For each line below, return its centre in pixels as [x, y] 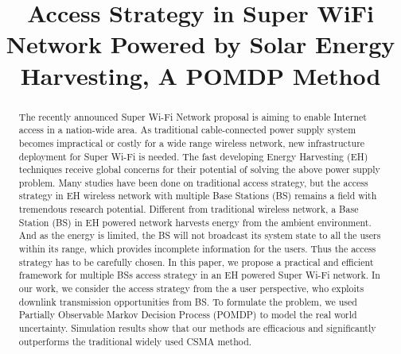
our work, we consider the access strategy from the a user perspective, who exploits [191, 289]
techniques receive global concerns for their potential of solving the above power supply [199, 169]
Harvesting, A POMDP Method [200, 75]
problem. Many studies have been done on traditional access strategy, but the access [193, 182]
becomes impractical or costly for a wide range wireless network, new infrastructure [192, 142]
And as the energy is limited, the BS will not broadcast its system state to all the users [200, 235]
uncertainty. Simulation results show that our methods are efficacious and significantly [197, 328]
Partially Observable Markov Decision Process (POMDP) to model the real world [188, 315]
